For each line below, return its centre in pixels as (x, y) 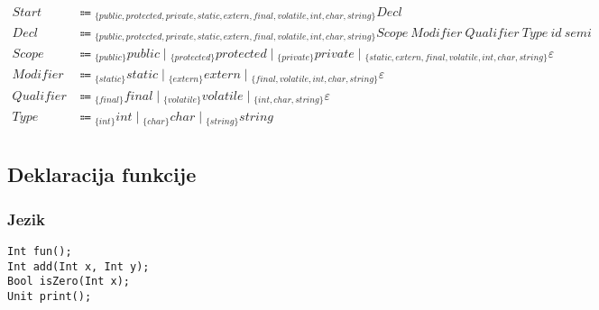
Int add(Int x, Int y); (78, 266)
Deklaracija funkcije (102, 174)
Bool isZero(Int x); (69, 282)
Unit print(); (50, 296)
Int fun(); (40, 251)
